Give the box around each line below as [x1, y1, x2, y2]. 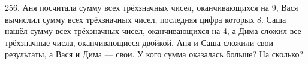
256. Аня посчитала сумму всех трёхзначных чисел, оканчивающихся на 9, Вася [5, 1, 298, 13]
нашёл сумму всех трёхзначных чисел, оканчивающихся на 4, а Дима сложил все [5, 25, 301, 37]
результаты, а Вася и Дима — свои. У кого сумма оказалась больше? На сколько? [5, 48, 304, 60]
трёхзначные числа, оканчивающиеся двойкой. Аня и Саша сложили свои [5, 36, 274, 48]
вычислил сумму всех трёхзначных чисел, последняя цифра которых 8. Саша [5, 13, 286, 25]
